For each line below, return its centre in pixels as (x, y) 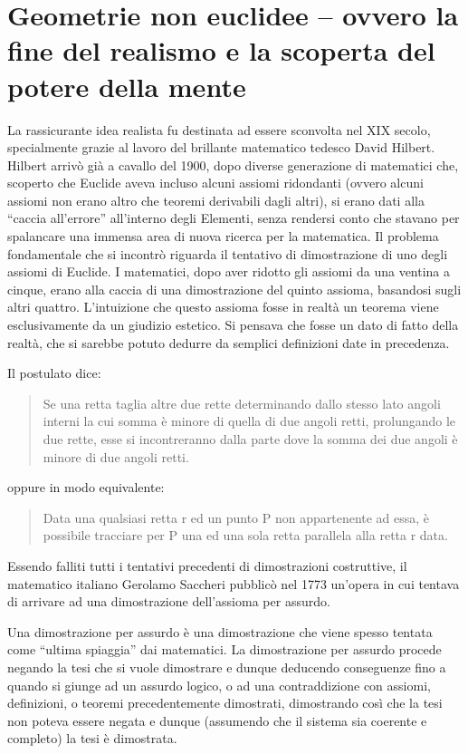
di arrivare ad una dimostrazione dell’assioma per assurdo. (169, 601)
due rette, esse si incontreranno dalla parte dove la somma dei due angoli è (250, 439)
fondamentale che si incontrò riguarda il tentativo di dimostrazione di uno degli (228, 253)
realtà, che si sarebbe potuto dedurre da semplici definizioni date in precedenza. (229, 342)
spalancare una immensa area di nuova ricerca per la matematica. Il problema (223, 236)
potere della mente (127, 86)
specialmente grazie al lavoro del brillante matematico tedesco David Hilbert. (221, 147)
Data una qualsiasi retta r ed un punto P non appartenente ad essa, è (236, 517)
